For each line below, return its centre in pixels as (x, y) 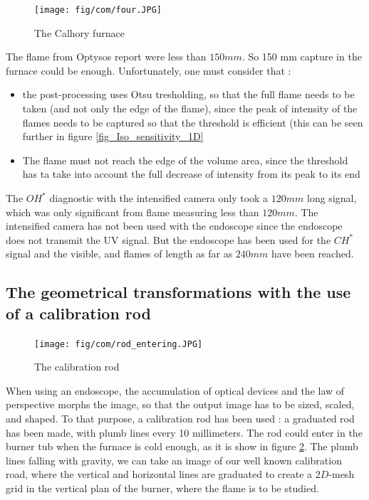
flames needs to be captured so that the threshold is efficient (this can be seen (193, 122)
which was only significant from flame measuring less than (132, 212)
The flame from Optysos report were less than (106, 57)
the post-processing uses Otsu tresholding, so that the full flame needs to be (188, 94)
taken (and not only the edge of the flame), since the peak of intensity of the (190, 108)
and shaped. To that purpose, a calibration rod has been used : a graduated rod (180, 418)
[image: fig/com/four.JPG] (98, 10)
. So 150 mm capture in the (302, 57)
